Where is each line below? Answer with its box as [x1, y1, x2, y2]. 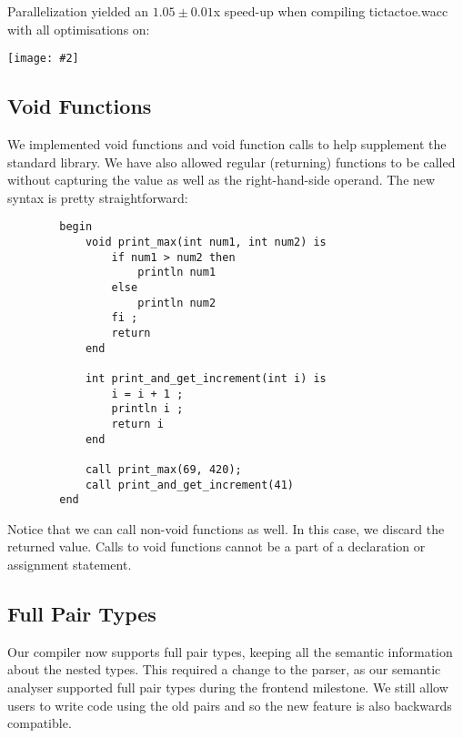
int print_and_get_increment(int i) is [85, 371, 327, 385]
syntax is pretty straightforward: [7, 187, 188, 207]
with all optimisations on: [7, 19, 150, 38]
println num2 [137, 296, 216, 309]
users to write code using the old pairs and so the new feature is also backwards [7, 695, 452, 714]
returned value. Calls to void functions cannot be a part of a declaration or [7, 537, 426, 556]
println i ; [111, 402, 184, 416]
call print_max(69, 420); [85, 462, 242, 476]
